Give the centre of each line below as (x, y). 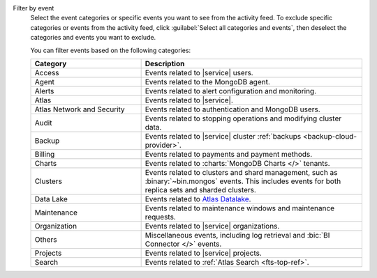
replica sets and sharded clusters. (200, 190)
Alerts (44, 91)
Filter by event (34, 8)
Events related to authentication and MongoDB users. (232, 109)
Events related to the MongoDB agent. (207, 82)
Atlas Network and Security (80, 109)
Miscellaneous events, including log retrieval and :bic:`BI (237, 235)
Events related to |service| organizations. (212, 226)
